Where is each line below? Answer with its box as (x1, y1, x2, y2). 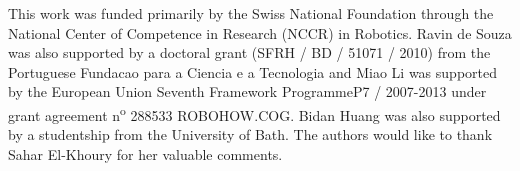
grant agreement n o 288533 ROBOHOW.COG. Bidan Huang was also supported (8, 101, 501, 125)
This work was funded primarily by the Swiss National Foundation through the (8, 3, 494, 23)
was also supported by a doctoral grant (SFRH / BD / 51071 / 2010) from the (8, 42, 491, 63)
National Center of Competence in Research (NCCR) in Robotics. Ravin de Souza (8, 22, 512, 43)
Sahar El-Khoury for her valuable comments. (8, 143, 283, 164)
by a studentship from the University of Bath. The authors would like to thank (8, 124, 493, 145)
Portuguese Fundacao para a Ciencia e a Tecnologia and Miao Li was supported (8, 61, 497, 82)
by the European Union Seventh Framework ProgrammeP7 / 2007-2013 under (8, 81, 487, 102)
